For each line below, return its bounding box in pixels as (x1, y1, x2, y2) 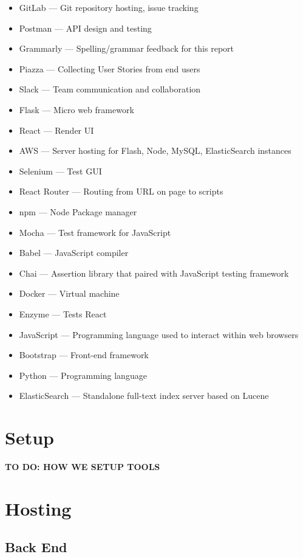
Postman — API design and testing (19, 21, 152, 34)
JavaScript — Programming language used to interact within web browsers (19, 328, 299, 341)
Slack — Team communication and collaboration (19, 83, 201, 95)
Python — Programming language (19, 368, 147, 381)
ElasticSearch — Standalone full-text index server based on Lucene (19, 389, 269, 402)
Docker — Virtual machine (19, 287, 120, 300)
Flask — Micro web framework (19, 103, 134, 116)
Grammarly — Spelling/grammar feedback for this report (19, 42, 234, 55)
